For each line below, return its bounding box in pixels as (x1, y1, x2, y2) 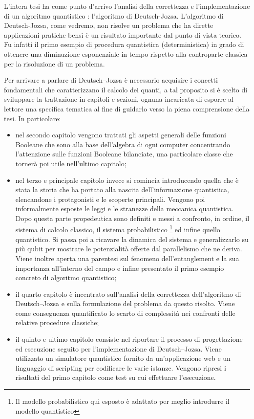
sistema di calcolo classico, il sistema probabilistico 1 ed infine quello (15, 223, 220, 235)
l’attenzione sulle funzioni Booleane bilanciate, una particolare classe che (15, 149, 233, 159)
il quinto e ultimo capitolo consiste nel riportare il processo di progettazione (15, 334, 243, 344)
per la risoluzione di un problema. (4, 58, 105, 68)
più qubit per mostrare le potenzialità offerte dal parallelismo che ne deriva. (15, 243, 242, 254)
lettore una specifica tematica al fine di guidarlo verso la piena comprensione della (4, 103, 250, 113)
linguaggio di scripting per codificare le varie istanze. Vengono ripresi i (15, 362, 226, 373)
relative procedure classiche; (15, 317, 99, 328)
